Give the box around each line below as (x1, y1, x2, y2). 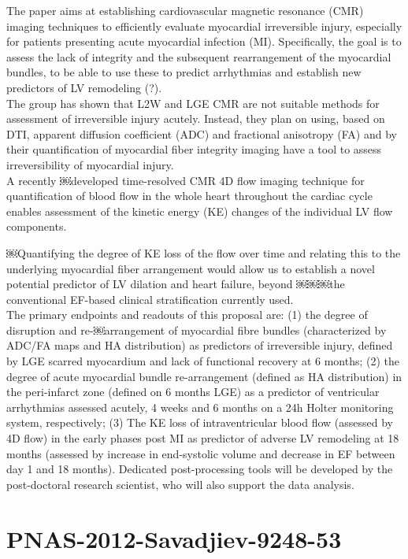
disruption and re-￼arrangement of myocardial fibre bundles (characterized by (6, 321, 387, 338)
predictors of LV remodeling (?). (6, 79, 162, 95)
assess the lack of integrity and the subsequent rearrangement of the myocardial (6, 48, 391, 65)
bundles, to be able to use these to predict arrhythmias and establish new (6, 64, 362, 80)
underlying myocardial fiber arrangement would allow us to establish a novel (6, 260, 375, 276)
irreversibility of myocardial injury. (6, 156, 174, 172)
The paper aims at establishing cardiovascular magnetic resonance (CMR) (6, 2, 364, 18)
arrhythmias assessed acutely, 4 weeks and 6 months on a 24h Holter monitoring (6, 398, 394, 415)
